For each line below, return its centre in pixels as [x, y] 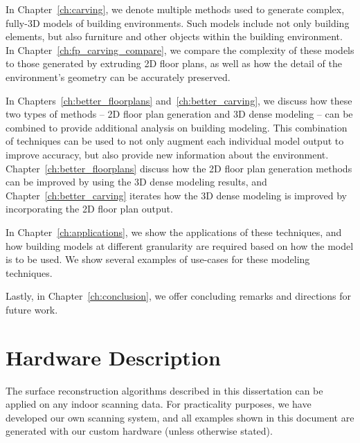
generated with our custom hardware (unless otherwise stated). [139, 431]
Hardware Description [113, 357]
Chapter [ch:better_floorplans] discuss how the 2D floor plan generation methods [179, 168]
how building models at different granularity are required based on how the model [180, 245]
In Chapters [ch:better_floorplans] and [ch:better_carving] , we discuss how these [179, 100]
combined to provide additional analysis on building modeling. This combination [177, 127]
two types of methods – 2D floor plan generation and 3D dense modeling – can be [179, 114]
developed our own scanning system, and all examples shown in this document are [180, 417]
